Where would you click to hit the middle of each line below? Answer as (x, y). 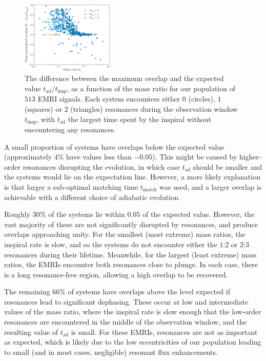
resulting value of (31, 332)
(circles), (202, 99)
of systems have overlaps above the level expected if (149, 292)
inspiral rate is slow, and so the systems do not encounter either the (111, 244)
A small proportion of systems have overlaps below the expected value (114, 146)
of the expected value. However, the (198, 214)
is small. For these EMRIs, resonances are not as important (164, 332)
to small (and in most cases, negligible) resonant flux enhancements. (111, 352)
